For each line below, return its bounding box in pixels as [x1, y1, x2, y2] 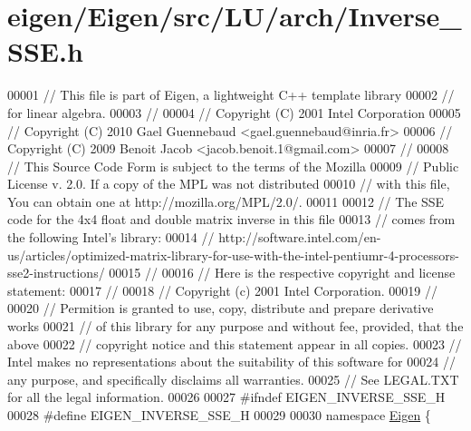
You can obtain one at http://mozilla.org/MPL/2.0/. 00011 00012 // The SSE [7, 191, 445, 211]
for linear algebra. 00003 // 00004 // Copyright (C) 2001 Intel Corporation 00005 [7, 103, 461, 122]
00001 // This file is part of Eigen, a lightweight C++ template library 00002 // [7, 85, 455, 104]
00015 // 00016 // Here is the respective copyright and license [109, 263, 456, 282]
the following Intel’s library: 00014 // [7, 228, 215, 247]
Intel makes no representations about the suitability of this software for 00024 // [7, 352, 456, 371]
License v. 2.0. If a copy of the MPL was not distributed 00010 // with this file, [7, 174, 450, 193]
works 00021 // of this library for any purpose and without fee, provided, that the [7, 317, 464, 336]
